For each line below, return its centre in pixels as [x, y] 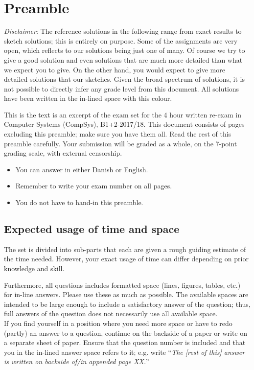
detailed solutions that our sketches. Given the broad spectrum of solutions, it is [125, 79]
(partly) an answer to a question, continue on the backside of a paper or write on [126, 333]
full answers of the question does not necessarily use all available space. [111, 313]
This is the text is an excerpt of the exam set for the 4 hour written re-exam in [123, 114]
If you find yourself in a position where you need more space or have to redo [118, 323]
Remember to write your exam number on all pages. [94, 186]
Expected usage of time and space [92, 229]
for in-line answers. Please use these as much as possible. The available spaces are [126, 294]
